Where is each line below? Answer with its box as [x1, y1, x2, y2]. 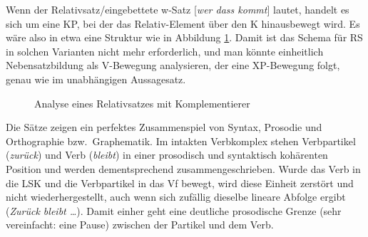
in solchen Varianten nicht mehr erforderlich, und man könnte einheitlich [6, 43, 324, 58]
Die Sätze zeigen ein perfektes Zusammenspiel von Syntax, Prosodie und [6, 120, 322, 135]
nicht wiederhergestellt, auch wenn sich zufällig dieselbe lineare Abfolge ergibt [6, 189, 346, 204]
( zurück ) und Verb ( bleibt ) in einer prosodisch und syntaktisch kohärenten [6, 147, 328, 162]
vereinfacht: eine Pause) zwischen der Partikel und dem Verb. [6, 217, 274, 232]
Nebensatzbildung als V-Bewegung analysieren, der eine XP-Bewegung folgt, [6, 58, 340, 73]
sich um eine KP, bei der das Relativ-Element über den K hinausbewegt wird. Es [6, 16, 360, 31]
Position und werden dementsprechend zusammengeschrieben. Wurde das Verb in [6, 161, 361, 176]
